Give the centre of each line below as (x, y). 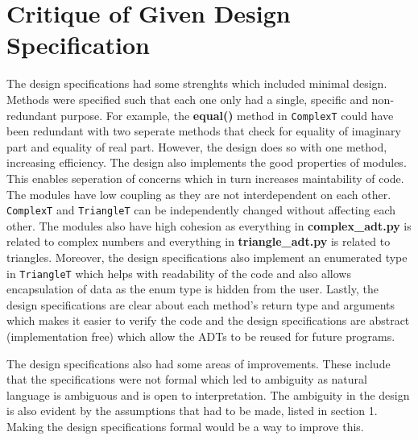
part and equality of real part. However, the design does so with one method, (197, 146)
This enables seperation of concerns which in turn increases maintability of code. (205, 178)
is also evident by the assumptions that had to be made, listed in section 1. (192, 411)
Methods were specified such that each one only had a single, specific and (188, 99)
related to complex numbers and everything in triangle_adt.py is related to (199, 241)
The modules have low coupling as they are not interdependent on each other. (199, 194)
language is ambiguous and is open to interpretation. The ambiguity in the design (208, 394)
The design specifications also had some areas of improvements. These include (199, 363)
